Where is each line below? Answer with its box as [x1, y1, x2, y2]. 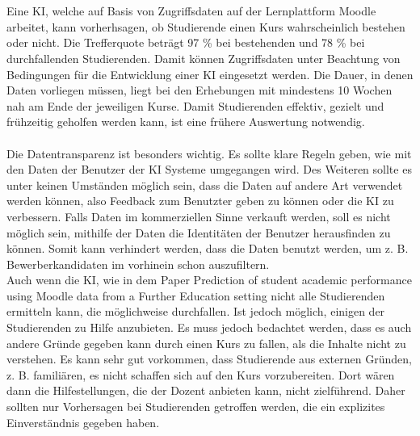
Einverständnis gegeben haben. [6, 413, 160, 430]
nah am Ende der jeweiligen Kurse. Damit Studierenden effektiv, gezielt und [6, 97, 384, 114]
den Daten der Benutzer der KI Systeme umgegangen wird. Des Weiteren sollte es [6, 161, 412, 178]
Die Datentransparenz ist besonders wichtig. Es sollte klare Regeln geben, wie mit [6, 145, 412, 161]
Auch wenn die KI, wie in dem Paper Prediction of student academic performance [6, 271, 412, 288]
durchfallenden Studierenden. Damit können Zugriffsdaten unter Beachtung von [6, 49, 401, 66]
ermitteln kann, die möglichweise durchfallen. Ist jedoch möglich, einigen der [6, 303, 385, 320]
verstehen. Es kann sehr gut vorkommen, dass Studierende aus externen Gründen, [6, 350, 412, 367]
